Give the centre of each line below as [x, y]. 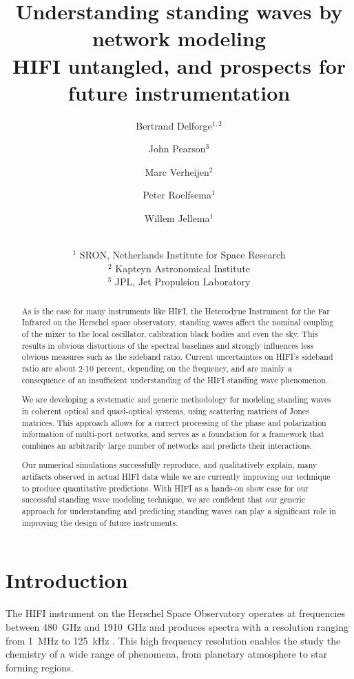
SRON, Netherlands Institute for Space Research [183, 255]
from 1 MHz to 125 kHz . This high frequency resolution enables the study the [173, 640]
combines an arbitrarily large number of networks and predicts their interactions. [167, 445]
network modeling [179, 38]
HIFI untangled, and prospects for [179, 65]
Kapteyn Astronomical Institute [183, 268]
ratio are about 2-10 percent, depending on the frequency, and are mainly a [157, 368]
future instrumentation [179, 92]
